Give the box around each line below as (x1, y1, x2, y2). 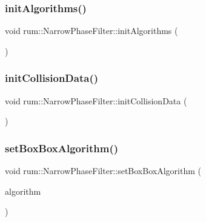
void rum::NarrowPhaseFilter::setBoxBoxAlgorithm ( (5, 164, 201, 177)
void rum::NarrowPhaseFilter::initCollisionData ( (5, 94, 187, 107)
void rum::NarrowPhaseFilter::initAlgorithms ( (5, 24, 178, 37)
